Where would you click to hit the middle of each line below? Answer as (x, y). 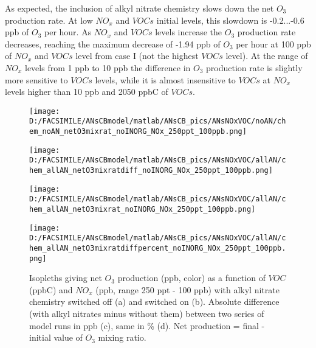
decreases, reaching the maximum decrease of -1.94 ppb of (113, 43)
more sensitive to (36, 79)
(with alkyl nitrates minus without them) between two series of (147, 314)
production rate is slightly (254, 67)
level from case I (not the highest (137, 56)
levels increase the (189, 32)
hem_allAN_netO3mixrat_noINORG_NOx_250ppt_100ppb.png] (143, 209)
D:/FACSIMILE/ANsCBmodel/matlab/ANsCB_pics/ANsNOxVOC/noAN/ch (158, 121)
